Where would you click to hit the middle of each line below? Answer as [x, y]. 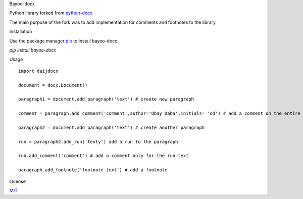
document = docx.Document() [53, 85]
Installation [21, 32]
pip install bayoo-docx [33, 50]
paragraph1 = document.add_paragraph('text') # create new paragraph [106, 99]
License [18, 181]
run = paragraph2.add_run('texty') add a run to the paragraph [98, 142]
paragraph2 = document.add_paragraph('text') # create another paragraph [112, 127]
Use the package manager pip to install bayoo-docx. [64, 41]
